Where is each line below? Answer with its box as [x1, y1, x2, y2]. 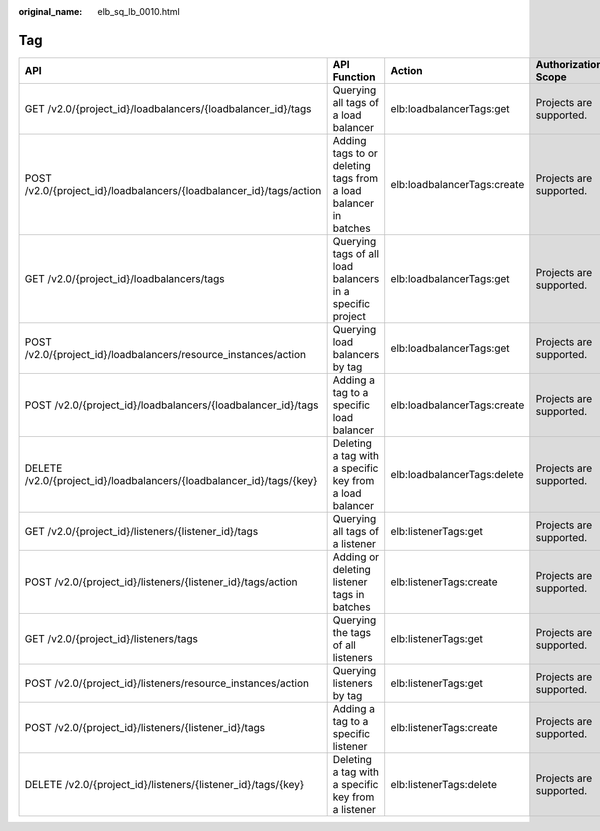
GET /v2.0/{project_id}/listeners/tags [24, 631, 199, 645]
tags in [332, 587, 365, 601]
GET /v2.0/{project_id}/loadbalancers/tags [24, 271, 225, 285]
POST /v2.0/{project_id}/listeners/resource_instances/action [24, 676, 310, 690]
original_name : [18, 6, 83, 17]
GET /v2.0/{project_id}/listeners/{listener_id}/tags [24, 524, 259, 538]
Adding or [332, 550, 380, 564]
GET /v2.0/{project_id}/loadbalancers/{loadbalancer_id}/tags [24, 101, 312, 115]
